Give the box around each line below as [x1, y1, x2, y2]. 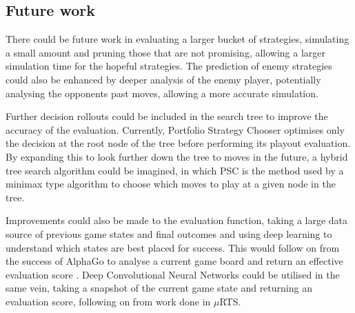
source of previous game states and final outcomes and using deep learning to [6, 226, 332, 241]
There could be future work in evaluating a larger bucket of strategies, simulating [6, 32, 349, 46]
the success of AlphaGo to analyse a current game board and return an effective [6, 254, 343, 268]
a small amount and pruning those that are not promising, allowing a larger [6, 45, 326, 59]
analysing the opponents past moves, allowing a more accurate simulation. [6, 85, 318, 100]
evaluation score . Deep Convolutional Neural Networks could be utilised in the [6, 267, 340, 281]
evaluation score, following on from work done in [6, 294, 211, 308]
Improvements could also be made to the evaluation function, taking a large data [6, 213, 348, 228]
